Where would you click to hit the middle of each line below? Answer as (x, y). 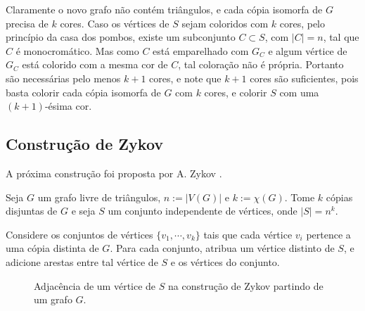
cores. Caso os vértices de (115, 23)
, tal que (341, 37)
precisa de (27, 23)
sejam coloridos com (225, 23)
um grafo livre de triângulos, (99, 197)
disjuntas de (32, 211)
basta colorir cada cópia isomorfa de (83, 92)
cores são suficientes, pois (304, 78)
